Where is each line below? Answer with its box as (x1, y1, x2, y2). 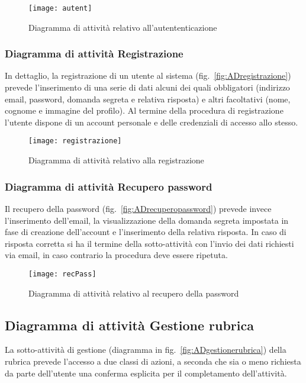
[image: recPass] (28, 269, 96, 278)
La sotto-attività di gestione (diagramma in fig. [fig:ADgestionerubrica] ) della (5, 343, 286, 356)
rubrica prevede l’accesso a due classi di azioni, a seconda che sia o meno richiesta (5, 355, 301, 367)
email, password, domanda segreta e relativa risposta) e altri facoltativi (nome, (5, 92, 291, 105)
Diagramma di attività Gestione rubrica (5, 316, 254, 334)
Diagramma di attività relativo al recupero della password (28, 287, 239, 299)
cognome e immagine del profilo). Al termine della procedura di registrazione (5, 104, 284, 117)
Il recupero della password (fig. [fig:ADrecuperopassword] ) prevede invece (5, 202, 272, 214)
